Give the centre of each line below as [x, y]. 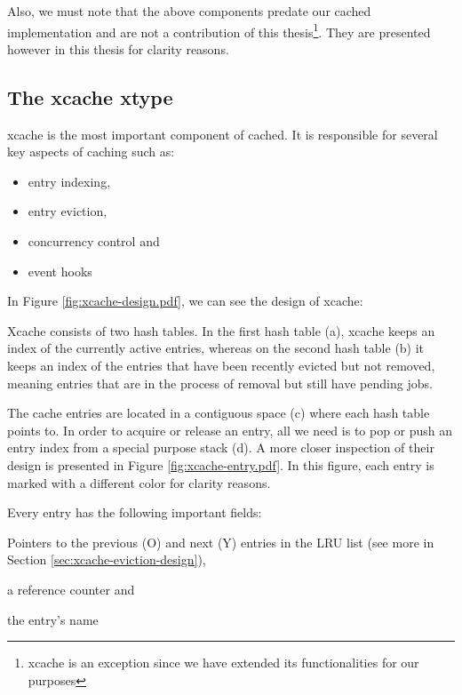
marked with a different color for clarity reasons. [139, 482]
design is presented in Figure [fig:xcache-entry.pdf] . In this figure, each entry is [221, 464]
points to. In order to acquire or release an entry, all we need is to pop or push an [230, 430]
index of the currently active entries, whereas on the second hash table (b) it [216, 348]
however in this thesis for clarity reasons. [118, 48]
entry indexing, [69, 181]
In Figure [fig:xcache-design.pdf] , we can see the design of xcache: [185, 301]
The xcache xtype [90, 96]
